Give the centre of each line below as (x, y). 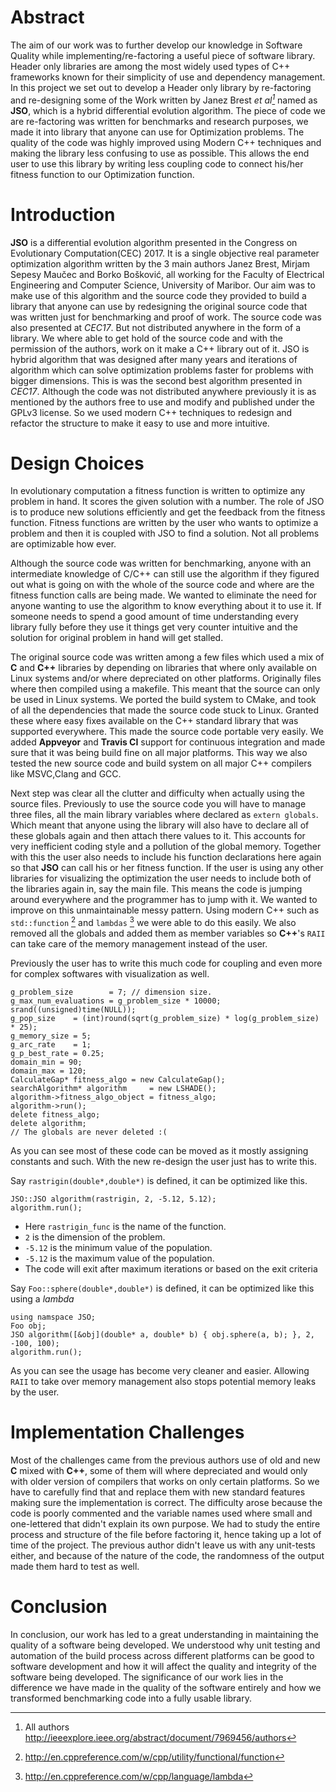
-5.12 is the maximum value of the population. (119, 1258)
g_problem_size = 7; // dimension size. (111, 992)
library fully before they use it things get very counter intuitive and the (154, 627)
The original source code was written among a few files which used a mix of (167, 657)
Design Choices (77, 463)
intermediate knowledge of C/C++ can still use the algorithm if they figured (165, 574)
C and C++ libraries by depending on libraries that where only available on (163, 668)
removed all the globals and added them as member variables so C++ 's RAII (168, 933)
